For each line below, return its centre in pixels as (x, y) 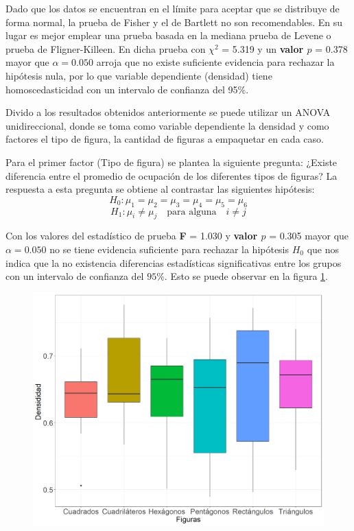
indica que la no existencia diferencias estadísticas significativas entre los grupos (174, 262)
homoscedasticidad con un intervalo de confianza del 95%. (127, 89)
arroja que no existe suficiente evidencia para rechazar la (215, 62)
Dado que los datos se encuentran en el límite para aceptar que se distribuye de (173, 8)
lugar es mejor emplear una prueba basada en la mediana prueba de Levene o (168, 35)
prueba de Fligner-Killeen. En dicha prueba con (106, 48)
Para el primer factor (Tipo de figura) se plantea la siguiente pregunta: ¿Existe (172, 162)
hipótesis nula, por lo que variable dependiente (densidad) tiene (139, 75)
